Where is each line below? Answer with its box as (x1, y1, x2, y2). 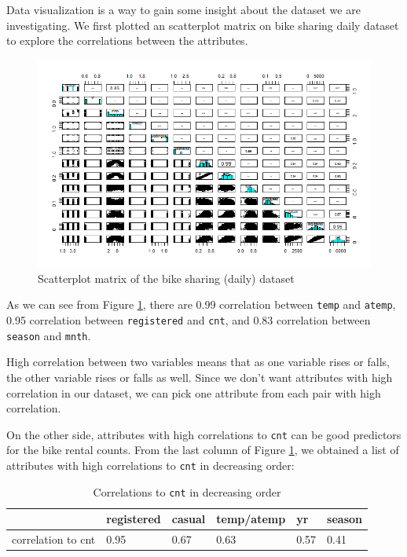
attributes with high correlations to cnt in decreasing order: (6, 457, 295, 474)
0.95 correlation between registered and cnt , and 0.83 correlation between (6, 312, 371, 328)
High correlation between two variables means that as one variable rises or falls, (6, 354, 390, 370)
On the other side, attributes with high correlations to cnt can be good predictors (6, 426, 401, 442)
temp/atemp (216, 511, 286, 527)
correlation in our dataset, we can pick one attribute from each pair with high (6, 384, 381, 401)
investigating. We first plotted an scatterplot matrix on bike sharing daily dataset (6, 16, 399, 33)
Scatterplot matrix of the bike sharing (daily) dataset (38, 269, 295, 286)
